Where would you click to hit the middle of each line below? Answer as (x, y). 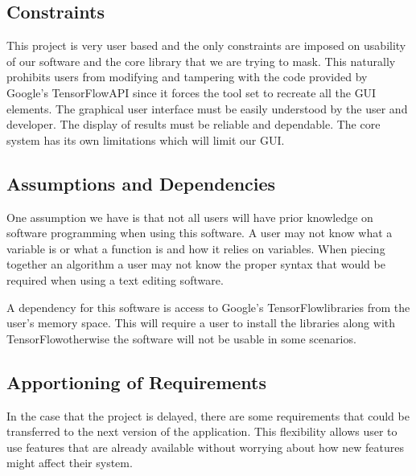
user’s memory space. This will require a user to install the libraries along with (201, 323)
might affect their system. (70, 463)
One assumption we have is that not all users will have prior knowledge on (190, 217)
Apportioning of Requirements (137, 382)
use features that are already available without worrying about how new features (205, 447)
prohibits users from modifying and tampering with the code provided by (187, 77)
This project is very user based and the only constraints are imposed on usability (206, 45)
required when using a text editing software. (115, 279)
